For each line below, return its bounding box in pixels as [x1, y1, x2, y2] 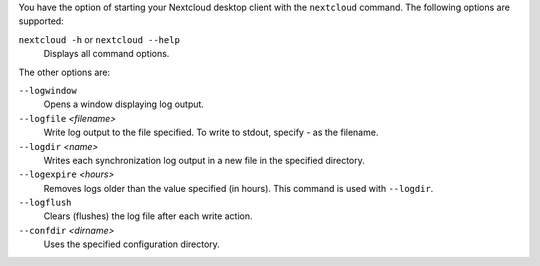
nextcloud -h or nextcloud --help [18, 33, 180, 45]
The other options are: [18, 66, 111, 78]
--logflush [18, 197, 72, 209]
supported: [18, 15, 64, 27]
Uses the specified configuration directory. [43, 238, 220, 250]
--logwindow [18, 85, 77, 96]
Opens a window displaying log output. [43, 98, 205, 110]
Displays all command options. [43, 48, 170, 60]
